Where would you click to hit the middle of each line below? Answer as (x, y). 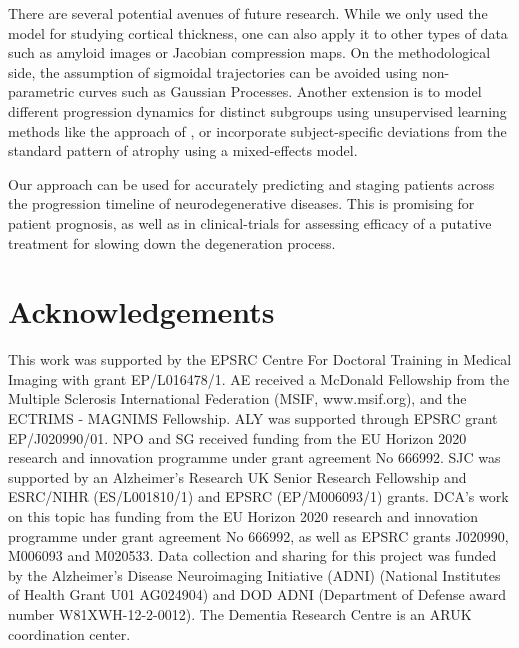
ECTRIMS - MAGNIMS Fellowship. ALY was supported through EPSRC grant (253, 418)
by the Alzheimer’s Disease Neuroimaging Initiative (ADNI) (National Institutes (254, 574)
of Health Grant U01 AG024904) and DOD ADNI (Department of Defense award (257, 594)
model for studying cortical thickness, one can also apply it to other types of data (258, 32)
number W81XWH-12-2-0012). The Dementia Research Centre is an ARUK (240, 613)
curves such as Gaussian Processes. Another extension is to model (280, 91)
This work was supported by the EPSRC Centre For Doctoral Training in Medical (260, 359)
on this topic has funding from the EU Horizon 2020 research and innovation (243, 516)
